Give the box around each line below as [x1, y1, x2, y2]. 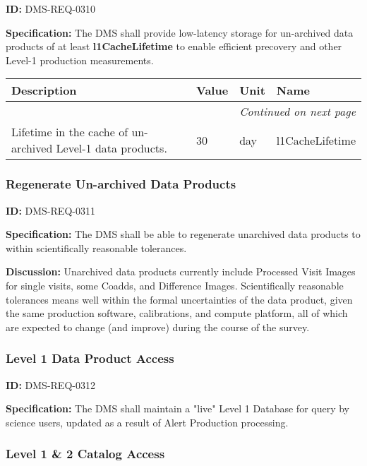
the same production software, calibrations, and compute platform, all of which [6, 306, 348, 321]
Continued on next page [239, 103, 356, 120]
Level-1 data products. [56, 140, 167, 157]
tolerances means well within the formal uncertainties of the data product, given [6, 292, 353, 306]
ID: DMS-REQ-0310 [6, 1, 95, 16]
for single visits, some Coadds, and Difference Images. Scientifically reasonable [6, 277, 344, 292]
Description [11, 82, 77, 99]
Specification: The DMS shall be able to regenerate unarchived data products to [6, 227, 361, 241]
